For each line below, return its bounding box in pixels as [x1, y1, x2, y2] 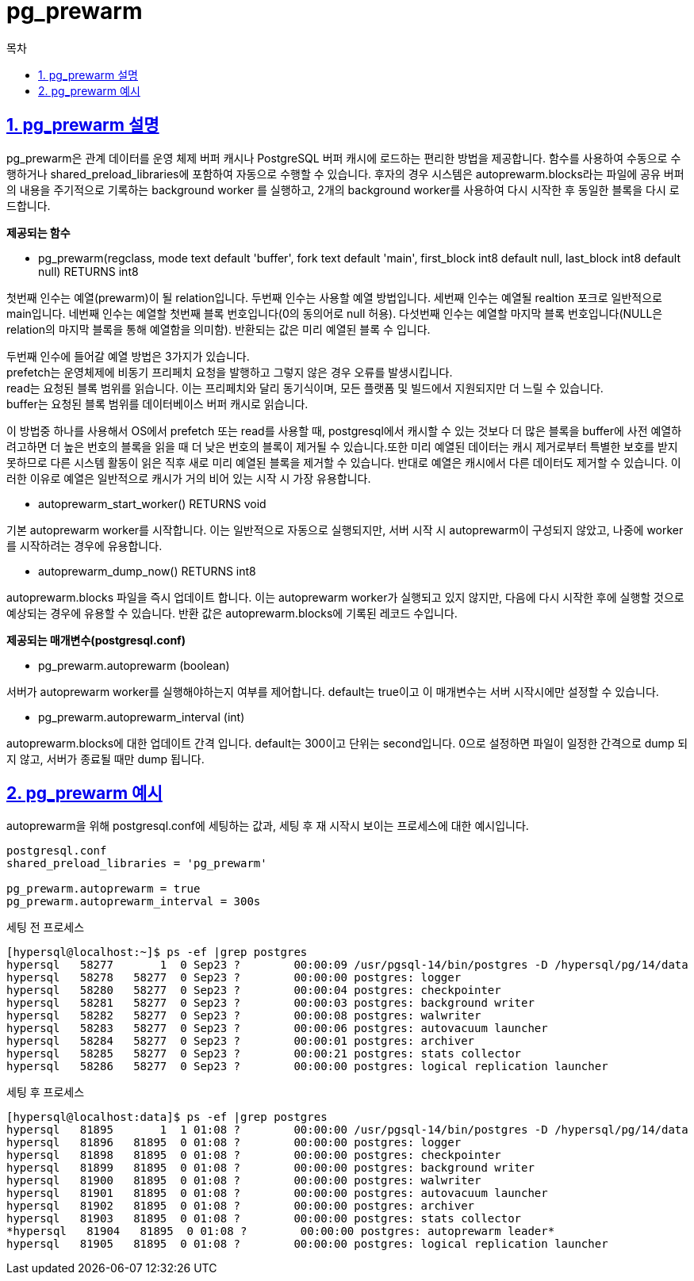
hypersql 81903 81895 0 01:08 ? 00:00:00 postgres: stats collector [6, 1212, 522, 1226]
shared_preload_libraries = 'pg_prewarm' [6, 857, 267, 870]
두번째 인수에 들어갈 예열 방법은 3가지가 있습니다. [6, 349, 250, 363]
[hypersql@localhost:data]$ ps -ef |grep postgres [6, 1111, 328, 1124]
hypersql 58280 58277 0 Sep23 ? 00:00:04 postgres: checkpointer [6, 984, 501, 997]
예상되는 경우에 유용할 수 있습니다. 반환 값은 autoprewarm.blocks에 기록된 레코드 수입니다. [6, 606, 458, 620]
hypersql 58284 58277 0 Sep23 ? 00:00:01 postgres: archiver [6, 1034, 475, 1048]
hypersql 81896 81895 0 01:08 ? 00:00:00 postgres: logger [6, 1136, 462, 1149]
